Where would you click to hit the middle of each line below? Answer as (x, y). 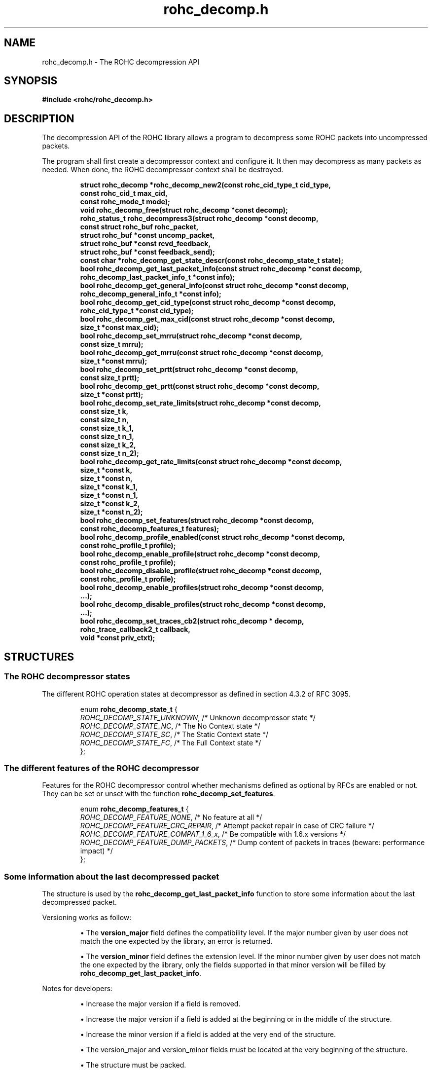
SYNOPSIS (31, 81)
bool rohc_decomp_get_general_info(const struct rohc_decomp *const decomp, (215, 286)
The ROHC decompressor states (67, 677)
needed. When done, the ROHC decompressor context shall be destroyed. (163, 170)
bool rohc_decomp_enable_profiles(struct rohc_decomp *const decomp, (202, 588)
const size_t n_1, (107, 437)
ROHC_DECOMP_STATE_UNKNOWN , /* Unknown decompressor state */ (198, 717)
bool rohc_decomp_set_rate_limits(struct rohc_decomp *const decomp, (201, 403)
